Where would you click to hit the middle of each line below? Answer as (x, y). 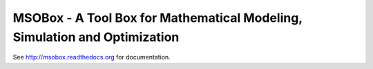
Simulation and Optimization (96, 37)
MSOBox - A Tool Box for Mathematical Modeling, (158, 18)
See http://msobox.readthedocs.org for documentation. (92, 57)
